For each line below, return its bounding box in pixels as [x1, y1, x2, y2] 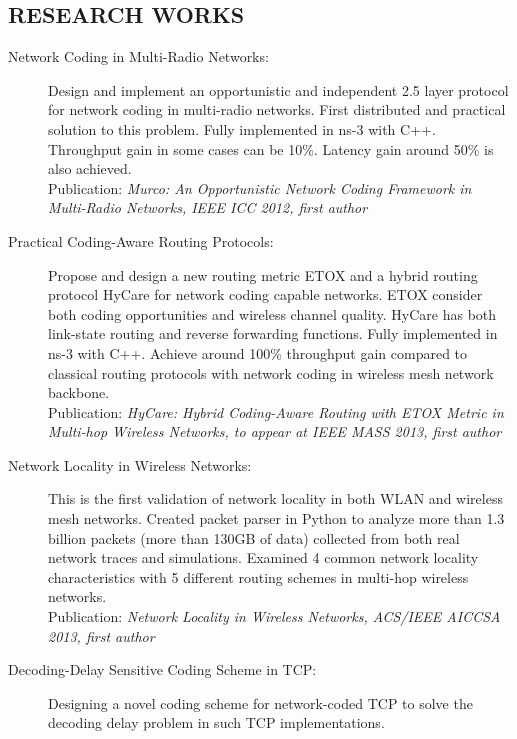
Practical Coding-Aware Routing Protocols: [8, 230, 274, 251]
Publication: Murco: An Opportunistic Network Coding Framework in [48, 177, 472, 198]
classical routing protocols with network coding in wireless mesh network [48, 362, 494, 383]
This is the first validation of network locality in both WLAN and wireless [48, 488, 503, 509]
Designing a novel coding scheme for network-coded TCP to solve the [48, 692, 473, 713]
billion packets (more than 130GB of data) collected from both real [48, 527, 460, 548]
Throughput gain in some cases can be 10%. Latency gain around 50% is [48, 138, 494, 159]
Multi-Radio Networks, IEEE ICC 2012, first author [48, 197, 368, 218]
